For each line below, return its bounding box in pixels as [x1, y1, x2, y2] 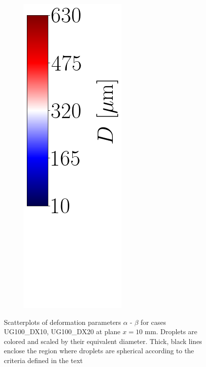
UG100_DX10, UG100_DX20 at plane [4, 326, 121, 337]
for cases [141, 317, 166, 327]
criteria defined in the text [4, 355, 83, 365]
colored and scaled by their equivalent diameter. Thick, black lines [4, 336, 202, 346]
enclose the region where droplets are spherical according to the [4, 345, 194, 356]
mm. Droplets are [144, 326, 197, 337]
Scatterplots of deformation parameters [4, 317, 121, 327]
